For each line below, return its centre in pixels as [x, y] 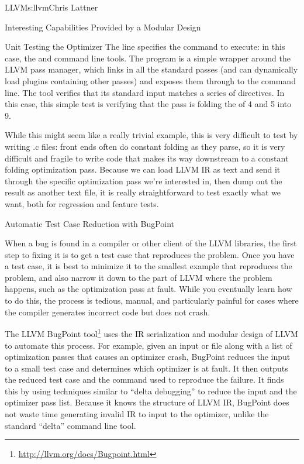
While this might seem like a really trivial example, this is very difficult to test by [151, 135]
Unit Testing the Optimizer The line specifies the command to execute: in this [145, 47]
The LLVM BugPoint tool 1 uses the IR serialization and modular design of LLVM [151, 333]
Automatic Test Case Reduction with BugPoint [90, 223]
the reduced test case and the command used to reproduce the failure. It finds [144, 379]
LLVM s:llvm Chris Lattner [51, 7]
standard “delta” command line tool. [70, 425]
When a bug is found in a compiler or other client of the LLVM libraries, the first [151, 243]
